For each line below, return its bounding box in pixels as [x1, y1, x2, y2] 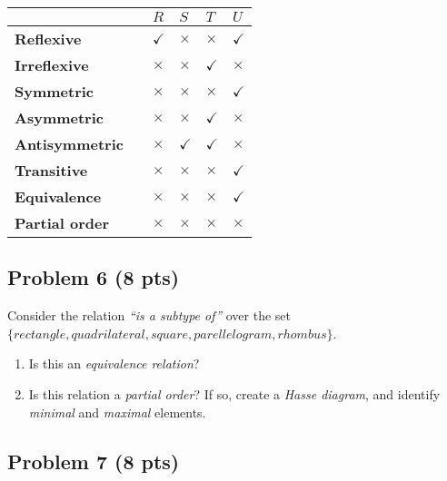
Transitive [15, 160, 88, 181]
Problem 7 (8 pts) [7, 447, 180, 475]
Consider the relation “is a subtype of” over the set [7, 306, 291, 325]
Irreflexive [15, 54, 89, 75]
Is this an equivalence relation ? [28, 354, 200, 373]
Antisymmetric [15, 133, 124, 154]
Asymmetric [15, 107, 104, 128]
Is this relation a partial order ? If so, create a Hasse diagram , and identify [28, 384, 441, 403]
